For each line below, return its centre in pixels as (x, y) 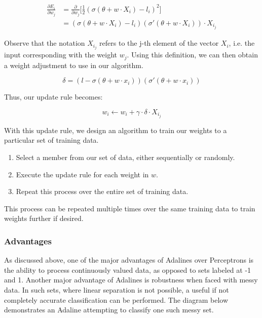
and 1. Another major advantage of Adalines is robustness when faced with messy (131, 280)
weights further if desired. (44, 218)
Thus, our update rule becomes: (53, 97)
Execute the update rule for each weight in (82, 174)
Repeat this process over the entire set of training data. (102, 191)
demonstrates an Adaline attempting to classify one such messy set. (109, 310)
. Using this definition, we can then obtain (192, 55)
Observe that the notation (45, 43)
